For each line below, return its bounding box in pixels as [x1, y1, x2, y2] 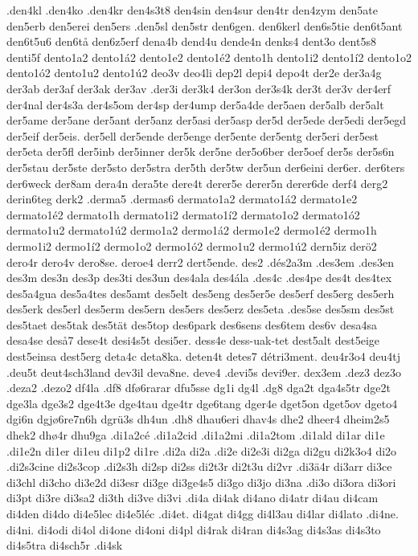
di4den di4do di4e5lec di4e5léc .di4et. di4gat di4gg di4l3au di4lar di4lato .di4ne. [6, 505, 399, 521]
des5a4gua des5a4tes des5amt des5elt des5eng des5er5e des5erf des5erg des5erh [6, 284, 395, 301]
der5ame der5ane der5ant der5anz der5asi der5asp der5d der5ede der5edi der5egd [6, 112, 407, 129]
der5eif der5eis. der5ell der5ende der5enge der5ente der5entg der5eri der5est [6, 127, 379, 144]
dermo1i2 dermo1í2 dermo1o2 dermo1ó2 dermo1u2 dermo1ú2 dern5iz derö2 [6, 237, 377, 254]
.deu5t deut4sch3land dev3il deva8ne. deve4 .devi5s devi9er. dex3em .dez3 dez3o [6, 363, 401, 380]
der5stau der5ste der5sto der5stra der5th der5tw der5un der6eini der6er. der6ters [6, 158, 405, 175]
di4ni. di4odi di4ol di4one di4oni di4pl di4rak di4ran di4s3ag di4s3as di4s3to [6, 521, 381, 538]
